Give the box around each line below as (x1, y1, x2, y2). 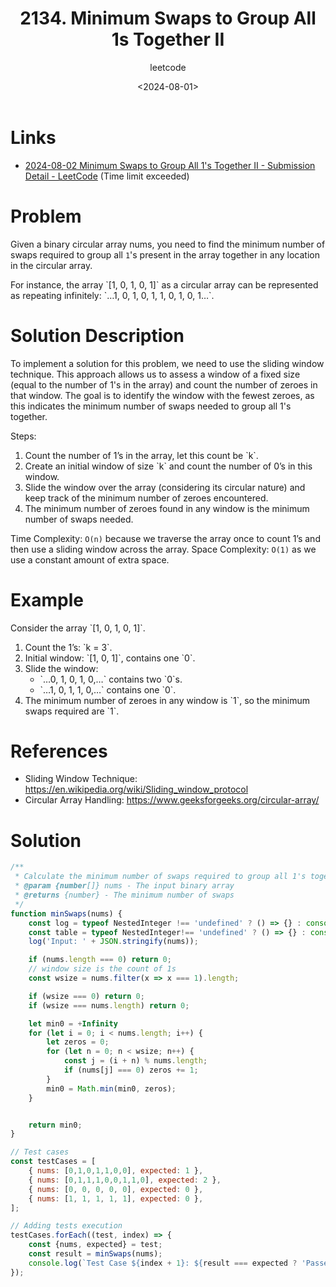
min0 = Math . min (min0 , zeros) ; (46, 1083, 177, 1094)
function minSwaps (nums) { (10, 908, 123, 919)
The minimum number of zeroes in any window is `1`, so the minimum (24, 694, 310, 706)
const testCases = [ (10, 1157, 97, 1167)
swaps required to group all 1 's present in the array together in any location (10, 248, 320, 261)
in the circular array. (10, 259, 93, 271)
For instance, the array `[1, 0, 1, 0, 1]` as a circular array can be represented (10, 278, 319, 291)
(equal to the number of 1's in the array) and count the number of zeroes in (10, 378, 318, 391)
